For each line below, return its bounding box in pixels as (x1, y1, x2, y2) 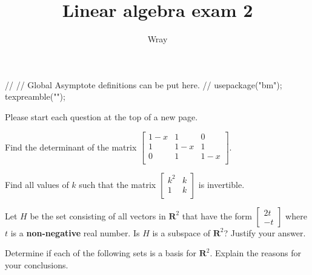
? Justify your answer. (224, 226, 306, 239)
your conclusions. (5, 258, 68, 271)
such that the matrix (79, 178, 156, 190)
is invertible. (198, 178, 245, 190)
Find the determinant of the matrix (5, 140, 137, 153)
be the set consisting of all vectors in (30, 209, 166, 222)
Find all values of (5, 178, 69, 190)
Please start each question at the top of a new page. (5, 110, 198, 123)
